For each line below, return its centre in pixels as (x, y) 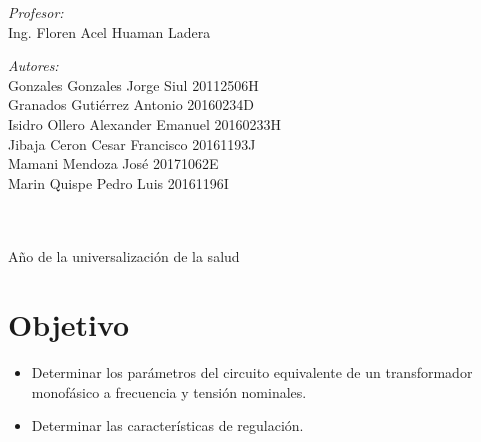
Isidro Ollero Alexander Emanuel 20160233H (145, 123)
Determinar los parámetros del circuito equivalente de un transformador (252, 372)
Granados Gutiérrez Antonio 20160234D (131, 104)
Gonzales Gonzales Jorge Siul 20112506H (133, 84)
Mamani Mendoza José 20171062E (113, 163)
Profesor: (36, 12)
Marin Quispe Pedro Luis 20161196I (118, 182)
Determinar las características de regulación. (167, 425)
